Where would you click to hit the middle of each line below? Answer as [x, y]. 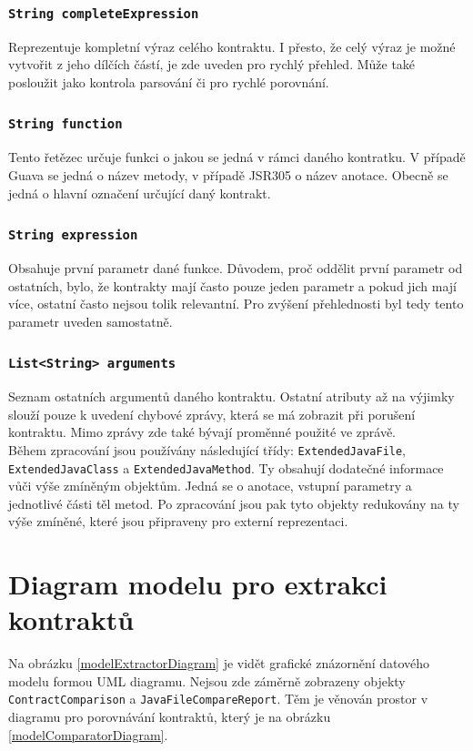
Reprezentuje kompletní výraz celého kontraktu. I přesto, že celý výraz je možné [232, 46]
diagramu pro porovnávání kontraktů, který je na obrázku [170, 717]
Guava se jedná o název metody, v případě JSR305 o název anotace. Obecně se [228, 174]
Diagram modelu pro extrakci [198, 584]
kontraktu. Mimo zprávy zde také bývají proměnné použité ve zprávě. [202, 432]
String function [65, 124]
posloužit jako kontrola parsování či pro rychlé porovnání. [169, 81]
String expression [73, 235]
